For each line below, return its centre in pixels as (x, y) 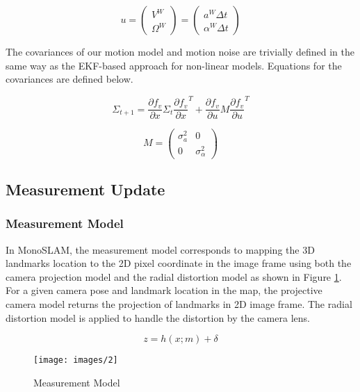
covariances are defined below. (69, 79)
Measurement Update (85, 189)
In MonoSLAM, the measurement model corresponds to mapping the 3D (160, 249)
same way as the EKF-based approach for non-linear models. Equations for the (174, 65)
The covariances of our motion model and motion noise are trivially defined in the (180, 51)
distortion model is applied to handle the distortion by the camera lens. (158, 317)
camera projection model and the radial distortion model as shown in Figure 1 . (174, 276)
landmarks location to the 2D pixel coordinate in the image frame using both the (179, 263)
